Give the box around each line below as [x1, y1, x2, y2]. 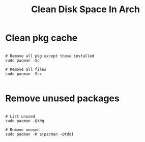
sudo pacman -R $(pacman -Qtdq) [5, 131, 74, 137]
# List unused [5, 113, 36, 119]
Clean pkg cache [5, 32, 78, 44]
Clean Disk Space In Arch [31, 4, 140, 15]
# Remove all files [5, 67, 47, 72]
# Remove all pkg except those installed [5, 53, 95, 59]
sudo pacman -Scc [5, 71, 42, 76]
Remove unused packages [5, 93, 120, 104]
